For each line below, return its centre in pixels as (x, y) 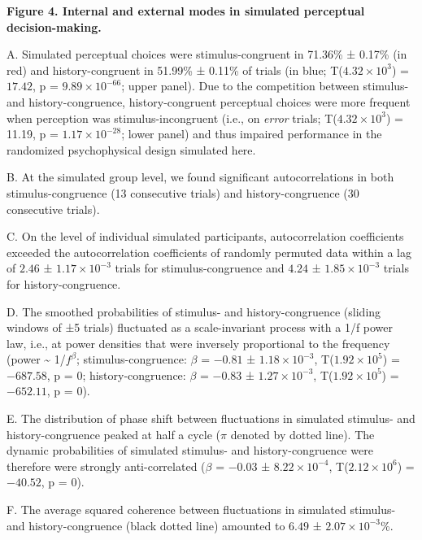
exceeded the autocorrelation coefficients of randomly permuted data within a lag (209, 252)
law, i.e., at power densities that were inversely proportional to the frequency (198, 343)
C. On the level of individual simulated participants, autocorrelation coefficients (205, 236)
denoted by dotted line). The (302, 434)
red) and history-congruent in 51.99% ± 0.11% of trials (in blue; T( (175, 70)
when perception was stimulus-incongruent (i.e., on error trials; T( (172, 118)
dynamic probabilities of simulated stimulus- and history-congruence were (190, 450)
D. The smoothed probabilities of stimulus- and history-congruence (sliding (194, 311)
